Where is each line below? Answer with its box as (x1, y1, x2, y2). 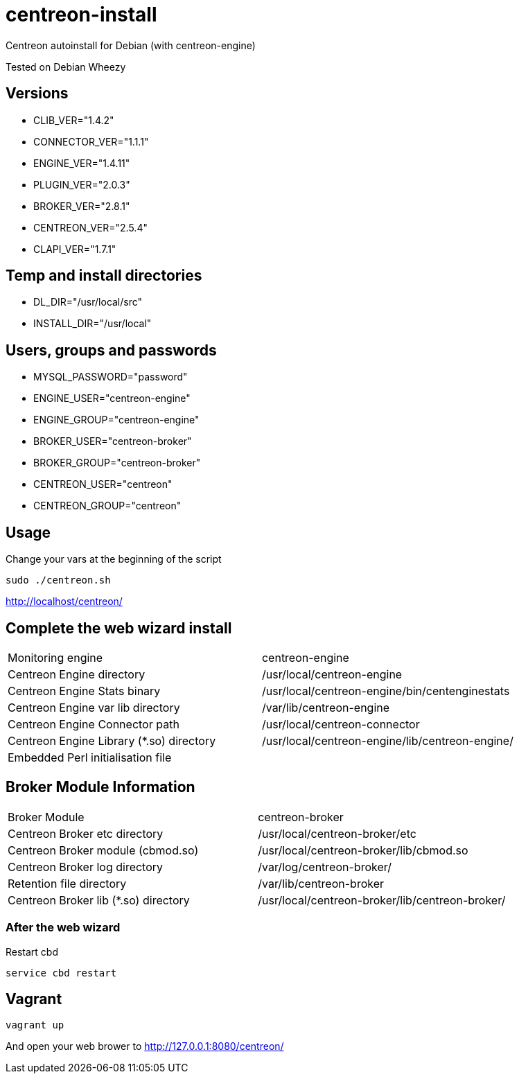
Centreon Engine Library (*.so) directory (8, 733, 216, 748)
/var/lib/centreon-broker (258, 876, 385, 891)
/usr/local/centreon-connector (261, 717, 420, 731)
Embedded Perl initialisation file (8, 750, 172, 764)
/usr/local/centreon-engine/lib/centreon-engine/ (261, 733, 513, 748)
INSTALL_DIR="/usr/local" (33, 317, 152, 330)
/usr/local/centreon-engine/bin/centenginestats (261, 683, 510, 698)
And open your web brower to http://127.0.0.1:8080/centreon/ (6, 1040, 284, 1053)
